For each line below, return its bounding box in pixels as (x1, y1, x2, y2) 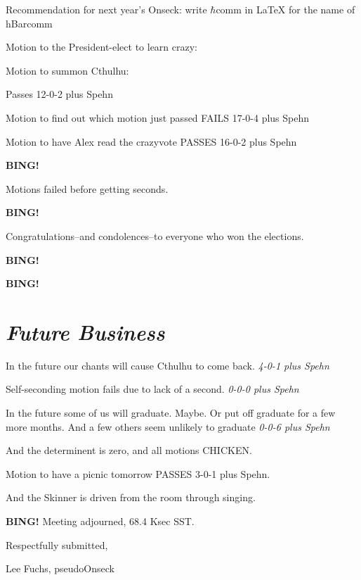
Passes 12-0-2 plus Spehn (6, 87, 113, 101)
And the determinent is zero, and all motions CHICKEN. (6, 443, 252, 458)
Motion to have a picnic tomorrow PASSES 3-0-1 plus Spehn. (6, 466, 270, 481)
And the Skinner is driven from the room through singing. (6, 490, 256, 505)
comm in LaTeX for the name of (216, 2, 355, 16)
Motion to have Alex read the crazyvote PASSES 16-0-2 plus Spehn (6, 134, 297, 149)
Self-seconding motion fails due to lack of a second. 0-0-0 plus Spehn (6, 382, 299, 396)
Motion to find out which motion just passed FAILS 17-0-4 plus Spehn (6, 110, 310, 125)
